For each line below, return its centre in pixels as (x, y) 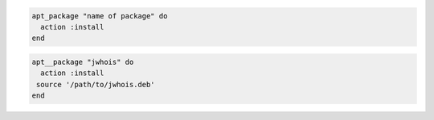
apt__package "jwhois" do (83, 62)
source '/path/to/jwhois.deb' (96, 84)
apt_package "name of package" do (100, 16)
